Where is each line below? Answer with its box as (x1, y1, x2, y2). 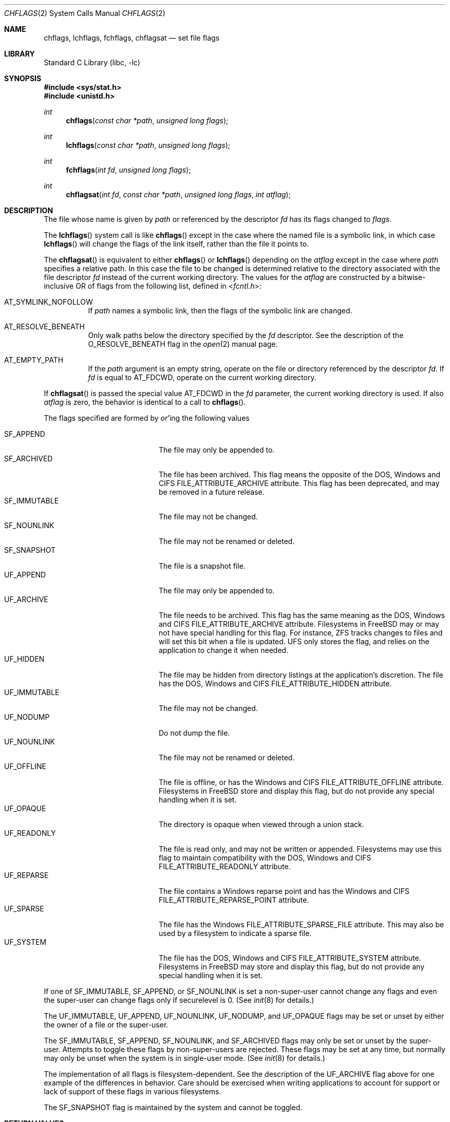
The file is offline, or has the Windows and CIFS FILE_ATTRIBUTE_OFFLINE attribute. (159, 778, 444, 787)
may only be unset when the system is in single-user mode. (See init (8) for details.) (44, 1054, 325, 1062)
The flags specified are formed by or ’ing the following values (44, 414, 250, 422)
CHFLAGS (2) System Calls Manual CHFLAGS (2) (4, 9, 165, 17)
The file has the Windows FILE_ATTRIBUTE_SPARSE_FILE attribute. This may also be (159, 920, 444, 929)
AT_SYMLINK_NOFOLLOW (4, 297, 93, 306)
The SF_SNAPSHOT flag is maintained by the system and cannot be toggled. (44, 1103, 303, 1112)
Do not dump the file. (159, 728, 230, 737)
